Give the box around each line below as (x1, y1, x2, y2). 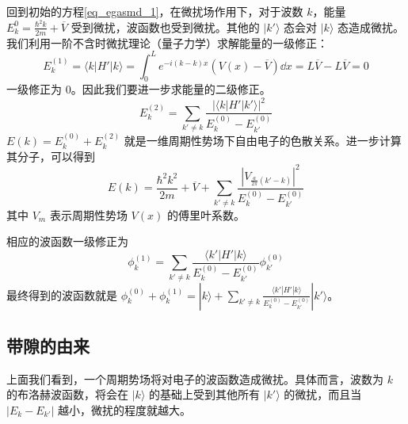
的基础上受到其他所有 (148, 386, 260, 403)
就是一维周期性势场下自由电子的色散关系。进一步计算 (124, 132, 402, 149)
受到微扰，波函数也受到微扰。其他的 (71, 18, 260, 35)
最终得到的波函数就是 (6, 286, 117, 303)
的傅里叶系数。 (166, 206, 245, 223)
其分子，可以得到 (6, 147, 95, 164)
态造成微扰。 (337, 18, 404, 35)
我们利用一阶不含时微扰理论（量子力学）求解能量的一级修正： (6, 34, 328, 51)
